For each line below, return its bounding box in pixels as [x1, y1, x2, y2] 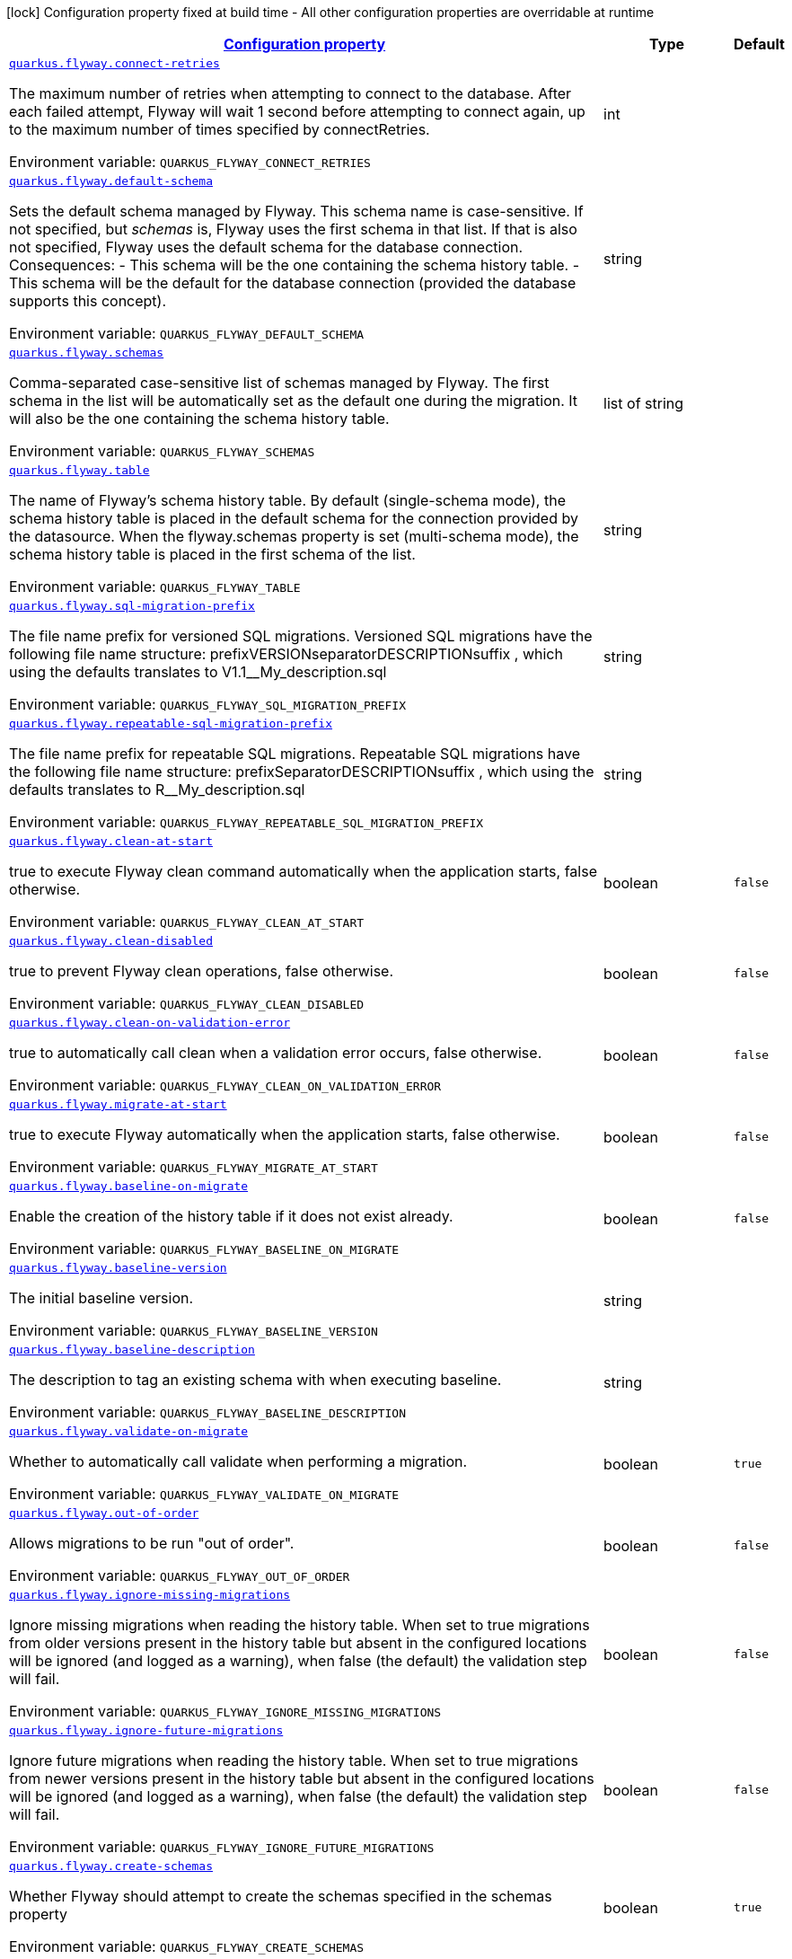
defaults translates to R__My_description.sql [9, 781, 305, 799]
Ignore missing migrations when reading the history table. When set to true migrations [9, 1616, 590, 1634]
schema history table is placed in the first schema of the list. [9, 545, 416, 563]
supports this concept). [9, 292, 167, 310]
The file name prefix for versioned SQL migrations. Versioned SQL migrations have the [9, 627, 593, 645]
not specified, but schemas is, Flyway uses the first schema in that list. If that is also [9, 220, 577, 238]
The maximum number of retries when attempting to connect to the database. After [9, 84, 572, 102]
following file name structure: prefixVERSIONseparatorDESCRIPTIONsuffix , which [9, 645, 563, 663]
